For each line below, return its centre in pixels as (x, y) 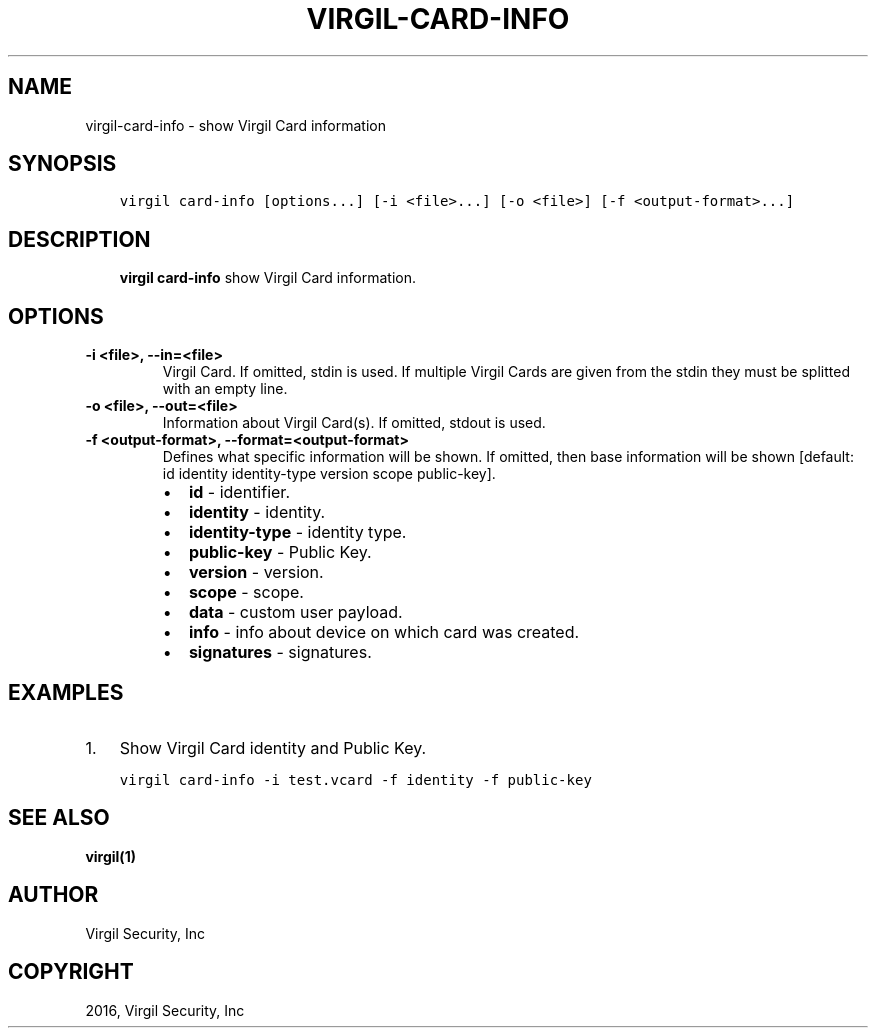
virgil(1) (110, 856)
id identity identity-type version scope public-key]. (329, 474)
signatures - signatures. (280, 652)
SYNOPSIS (62, 164)
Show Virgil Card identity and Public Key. (273, 747)
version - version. (256, 572)
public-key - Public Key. (280, 552)
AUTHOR (53, 895)
